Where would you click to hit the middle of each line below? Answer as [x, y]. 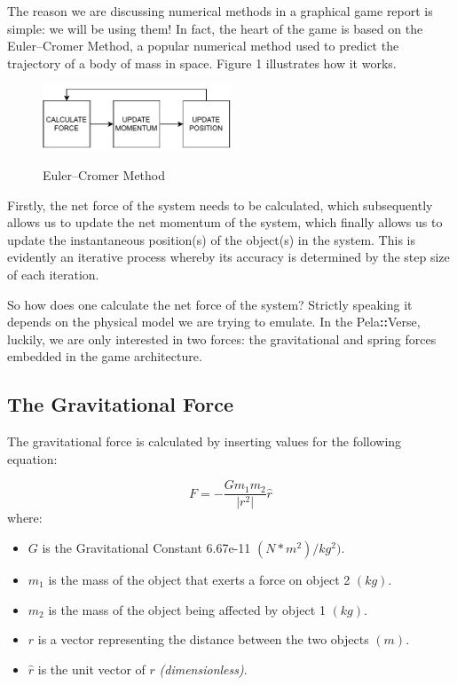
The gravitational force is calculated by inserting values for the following [205, 441]
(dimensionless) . [203, 669]
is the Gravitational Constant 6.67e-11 [146, 547]
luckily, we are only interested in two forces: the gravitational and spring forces [222, 339]
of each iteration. [53, 274]
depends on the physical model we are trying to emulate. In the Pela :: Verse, [214, 322]
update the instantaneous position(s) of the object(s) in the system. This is [211, 239]
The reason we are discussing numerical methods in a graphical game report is [220, 11]
